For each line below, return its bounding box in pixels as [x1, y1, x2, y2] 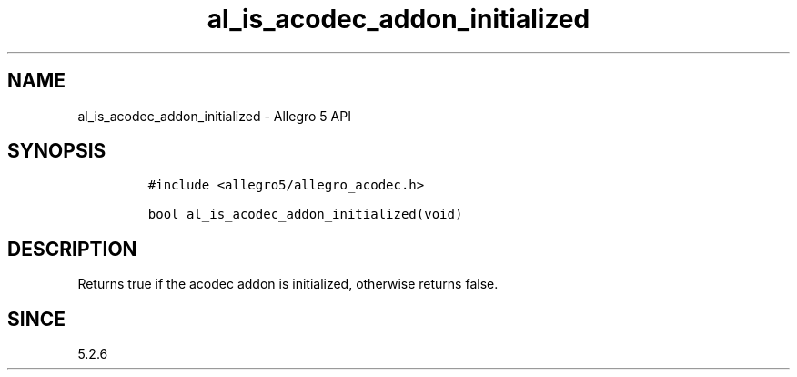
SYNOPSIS [7, 139, 106, 163]
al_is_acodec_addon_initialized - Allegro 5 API [77, 107, 351, 124]
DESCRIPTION [7, 237, 137, 260]
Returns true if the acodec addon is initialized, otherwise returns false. [77, 276, 499, 292]
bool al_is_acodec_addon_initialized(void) [147, 207, 463, 222]
